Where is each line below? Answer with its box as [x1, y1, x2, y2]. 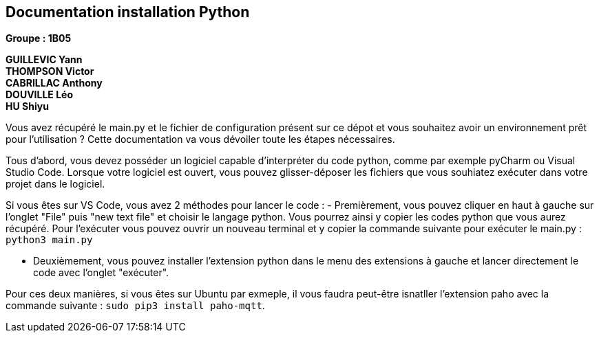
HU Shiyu [6, 100, 49, 113]
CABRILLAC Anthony [6, 77, 103, 89]
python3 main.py [6, 234, 93, 246]
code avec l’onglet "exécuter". [33, 267, 169, 279]
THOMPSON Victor [6, 65, 94, 78]
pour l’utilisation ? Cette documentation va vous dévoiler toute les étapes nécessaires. [6, 133, 395, 146]
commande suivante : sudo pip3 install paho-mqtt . [6, 300, 265, 312]
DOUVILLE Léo [6, 89, 74, 101]
